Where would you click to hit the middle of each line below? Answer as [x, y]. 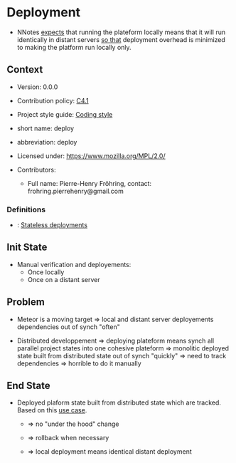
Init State [27, 248]
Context [25, 69]
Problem [26, 302]
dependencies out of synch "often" [68, 327]
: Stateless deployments [52, 225]
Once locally [46, 272]
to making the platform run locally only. [74, 47]
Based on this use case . [52, 410]
